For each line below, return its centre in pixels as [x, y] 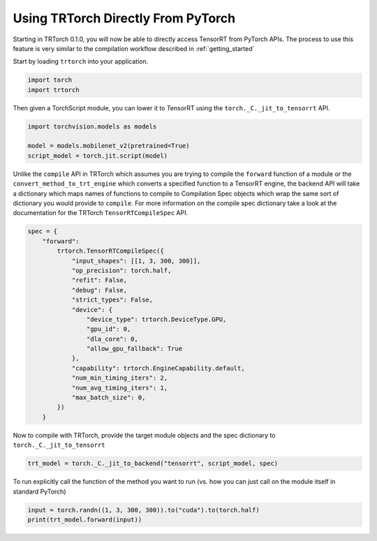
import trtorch [53, 90]
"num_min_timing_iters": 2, [119, 378]
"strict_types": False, [112, 300]
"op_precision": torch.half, [121, 270]
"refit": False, [99, 280]
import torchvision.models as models [92, 126]
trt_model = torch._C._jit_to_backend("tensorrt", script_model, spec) [153, 464]
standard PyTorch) [39, 491]
